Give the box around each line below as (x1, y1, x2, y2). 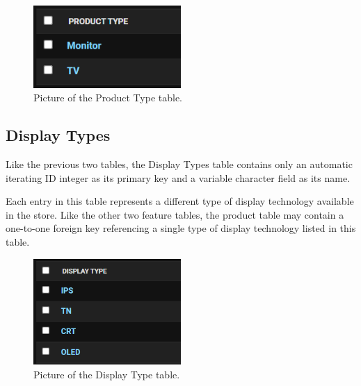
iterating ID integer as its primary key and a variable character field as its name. (6, 170, 351, 185)
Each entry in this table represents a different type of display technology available (6, 194, 354, 208)
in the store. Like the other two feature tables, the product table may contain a (6, 207, 344, 221)
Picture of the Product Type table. (33, 90, 182, 105)
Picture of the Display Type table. (33, 367, 180, 381)
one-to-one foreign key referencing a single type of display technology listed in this (6, 221, 356, 235)
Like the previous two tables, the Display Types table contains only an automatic (6, 156, 353, 171)
